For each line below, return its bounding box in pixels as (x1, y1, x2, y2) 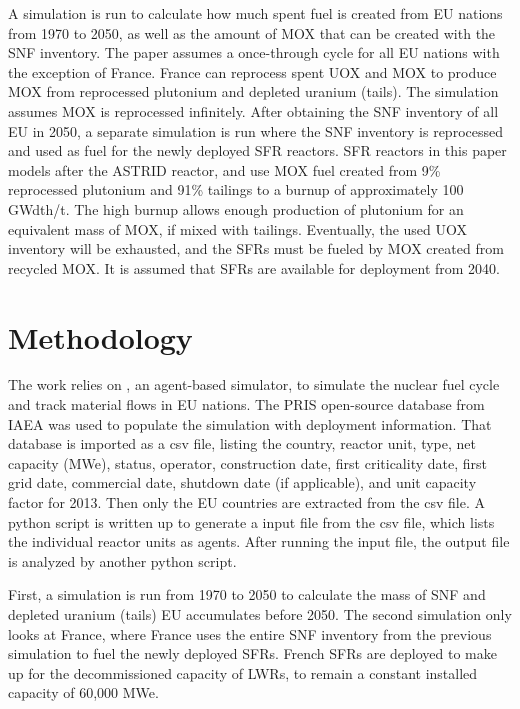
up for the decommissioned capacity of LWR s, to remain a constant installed (8, 662, 478, 683)
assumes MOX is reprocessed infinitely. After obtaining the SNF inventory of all (8, 100, 499, 121)
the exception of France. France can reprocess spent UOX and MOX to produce (8, 61, 497, 82)
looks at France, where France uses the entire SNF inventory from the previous (8, 623, 492, 644)
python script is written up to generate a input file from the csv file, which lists (8, 511, 495, 532)
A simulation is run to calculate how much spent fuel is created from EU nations (8, 3, 503, 23)
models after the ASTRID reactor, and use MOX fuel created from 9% (8, 159, 441, 180)
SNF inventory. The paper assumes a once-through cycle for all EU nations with (8, 42, 500, 63)
